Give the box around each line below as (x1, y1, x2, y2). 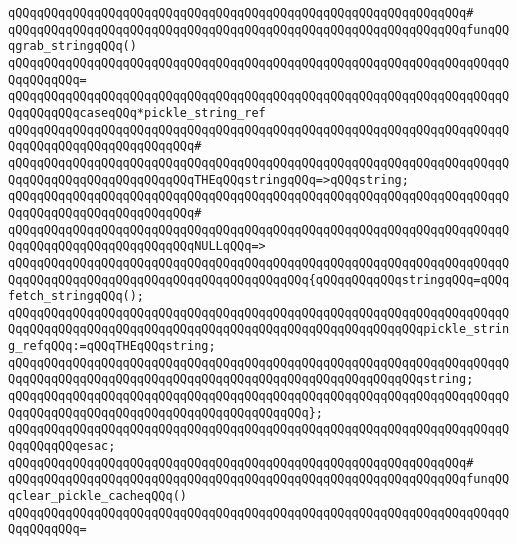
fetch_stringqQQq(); (8, 289, 145, 304)
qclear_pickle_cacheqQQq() (8, 489, 187, 504)
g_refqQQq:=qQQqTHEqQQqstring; (8, 339, 216, 354)
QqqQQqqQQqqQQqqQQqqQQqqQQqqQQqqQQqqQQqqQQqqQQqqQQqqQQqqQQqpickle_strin (8, 322, 510, 337)
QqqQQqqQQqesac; (8, 439, 116, 454)
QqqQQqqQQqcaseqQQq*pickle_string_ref (8, 105, 266, 120)
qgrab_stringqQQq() (8, 39, 137, 54)
